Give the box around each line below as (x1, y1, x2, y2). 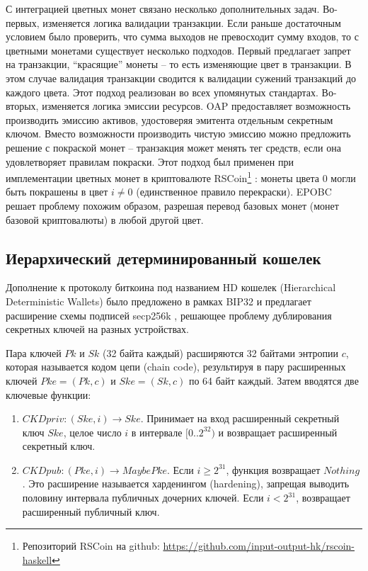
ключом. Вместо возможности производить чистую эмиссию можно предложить (6, 126, 351, 141)
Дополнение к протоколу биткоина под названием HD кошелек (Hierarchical (6, 280, 336, 295)
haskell (22, 552, 52, 567)
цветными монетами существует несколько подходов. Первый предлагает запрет (6, 43, 351, 57)
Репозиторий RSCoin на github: (22, 538, 160, 553)
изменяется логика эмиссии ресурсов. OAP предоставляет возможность (42, 98, 351, 113)
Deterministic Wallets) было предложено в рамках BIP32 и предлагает (6, 293, 311, 308)
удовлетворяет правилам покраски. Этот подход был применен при (6, 154, 294, 169)
